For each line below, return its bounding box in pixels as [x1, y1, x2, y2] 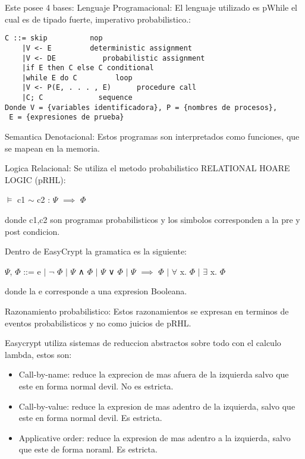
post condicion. [5, 225, 60, 237]
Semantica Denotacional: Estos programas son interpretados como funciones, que [5, 130, 300, 143]
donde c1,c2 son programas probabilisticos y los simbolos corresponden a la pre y [5, 213, 300, 226]
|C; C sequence [21, 93, 133, 102]
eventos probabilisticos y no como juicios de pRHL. [5, 316, 191, 329]
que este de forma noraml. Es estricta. [18, 443, 158, 455]
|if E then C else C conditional [21, 64, 154, 73]
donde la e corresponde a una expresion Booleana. [5, 285, 187, 297]
